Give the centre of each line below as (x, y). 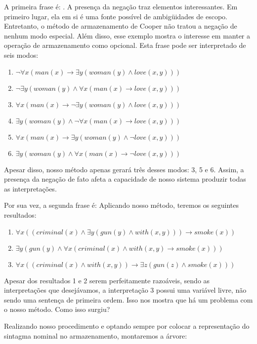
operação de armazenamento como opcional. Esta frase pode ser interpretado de (125, 45)
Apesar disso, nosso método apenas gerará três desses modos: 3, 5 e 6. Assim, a (124, 169)
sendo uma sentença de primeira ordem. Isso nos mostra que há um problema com (128, 299)
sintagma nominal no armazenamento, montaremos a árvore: (96, 335)
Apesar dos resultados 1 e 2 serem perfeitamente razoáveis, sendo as (107, 280)
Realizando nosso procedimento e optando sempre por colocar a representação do (127, 325)
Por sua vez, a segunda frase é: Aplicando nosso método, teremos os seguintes (121, 205)
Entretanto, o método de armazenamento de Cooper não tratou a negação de (121, 26)
